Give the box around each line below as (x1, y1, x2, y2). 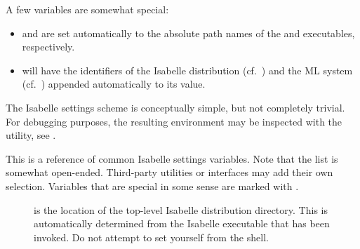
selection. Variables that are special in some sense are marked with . (6, 178, 299, 193)
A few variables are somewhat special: (6, 2, 169, 16)
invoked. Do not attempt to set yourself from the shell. (34, 229, 269, 244)
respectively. (22, 39, 75, 54)
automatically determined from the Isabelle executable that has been (34, 216, 330, 231)
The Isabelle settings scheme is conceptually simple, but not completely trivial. (6, 100, 345, 114)
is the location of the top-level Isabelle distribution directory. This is (34, 202, 328, 217)
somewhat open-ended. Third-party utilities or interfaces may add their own (6, 165, 333, 180)
